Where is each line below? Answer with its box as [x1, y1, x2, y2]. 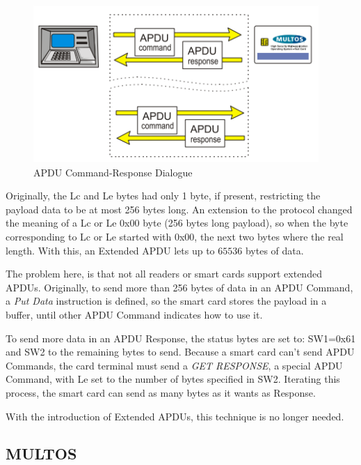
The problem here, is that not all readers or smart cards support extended [6, 266, 322, 281]
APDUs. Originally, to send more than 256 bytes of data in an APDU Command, [6, 280, 353, 294]
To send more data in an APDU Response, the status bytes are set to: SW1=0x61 [6, 330, 356, 345]
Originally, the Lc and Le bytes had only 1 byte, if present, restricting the [6, 188, 321, 203]
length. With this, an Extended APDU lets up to [6, 243, 215, 257]
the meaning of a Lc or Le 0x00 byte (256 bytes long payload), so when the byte [6, 215, 348, 230]
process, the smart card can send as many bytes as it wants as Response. [6, 385, 316, 399]
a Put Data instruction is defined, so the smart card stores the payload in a [6, 294, 327, 308]
